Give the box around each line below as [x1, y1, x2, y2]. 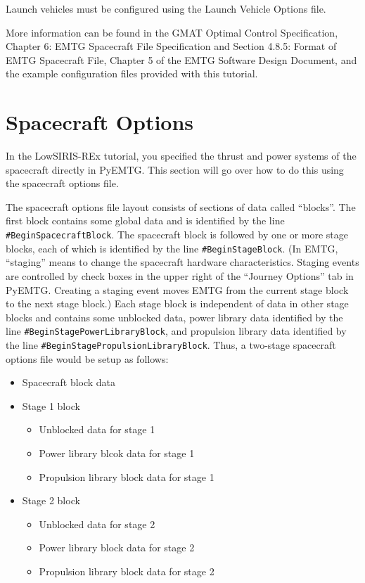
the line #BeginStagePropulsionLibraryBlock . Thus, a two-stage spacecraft [6, 338, 336, 352]
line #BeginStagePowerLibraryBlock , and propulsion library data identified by [6, 323, 347, 338]
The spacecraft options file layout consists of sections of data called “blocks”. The [6, 199, 356, 214]
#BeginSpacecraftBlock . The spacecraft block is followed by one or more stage [6, 227, 349, 242]
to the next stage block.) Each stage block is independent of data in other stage [6, 296, 349, 311]
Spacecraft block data [22, 375, 116, 390]
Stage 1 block [22, 398, 80, 413]
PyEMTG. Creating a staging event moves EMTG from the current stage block [6, 282, 349, 297]
